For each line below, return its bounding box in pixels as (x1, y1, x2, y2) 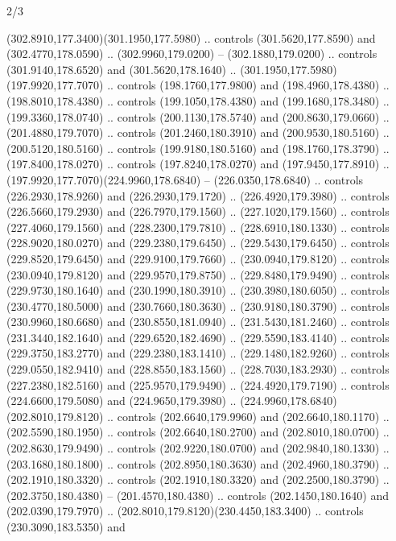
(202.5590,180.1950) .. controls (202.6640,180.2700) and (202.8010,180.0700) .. (6, 423, 390, 440)
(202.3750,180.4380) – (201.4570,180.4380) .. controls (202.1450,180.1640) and (6, 486, 389, 503)
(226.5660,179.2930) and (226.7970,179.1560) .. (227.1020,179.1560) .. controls (6, 203, 390, 220)
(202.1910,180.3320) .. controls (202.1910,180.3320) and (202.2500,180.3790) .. (6, 471, 390, 488)
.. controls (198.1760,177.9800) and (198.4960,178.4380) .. (107, 76, 390, 93)
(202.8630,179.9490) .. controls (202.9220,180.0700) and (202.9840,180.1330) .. (6, 440, 390, 456)
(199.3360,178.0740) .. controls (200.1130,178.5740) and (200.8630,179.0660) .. (6, 108, 390, 125)
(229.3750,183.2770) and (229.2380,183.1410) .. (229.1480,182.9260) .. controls (6, 345, 390, 361)
